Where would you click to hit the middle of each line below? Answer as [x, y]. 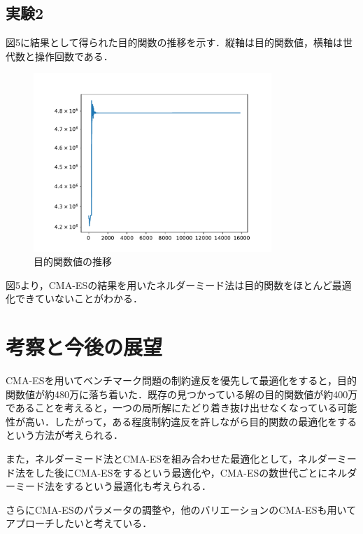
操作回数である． [74, 56]
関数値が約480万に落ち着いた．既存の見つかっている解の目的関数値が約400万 [182, 394]
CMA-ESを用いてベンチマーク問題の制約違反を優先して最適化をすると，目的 [181, 380]
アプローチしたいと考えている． [79, 523]
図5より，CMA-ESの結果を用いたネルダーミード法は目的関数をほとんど [169, 284]
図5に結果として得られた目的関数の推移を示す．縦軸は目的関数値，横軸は [175, 42]
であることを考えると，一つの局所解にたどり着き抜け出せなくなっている [172, 408]
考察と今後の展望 [84, 347]
